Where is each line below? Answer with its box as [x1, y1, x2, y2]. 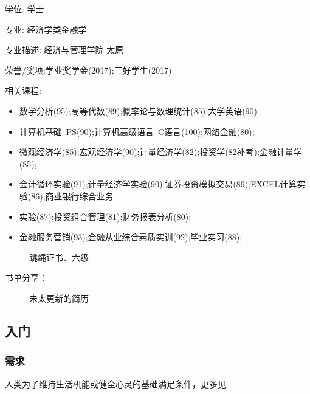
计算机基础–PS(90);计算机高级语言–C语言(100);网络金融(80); [19, 125, 255, 137]
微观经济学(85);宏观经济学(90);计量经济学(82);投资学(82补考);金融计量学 [19, 145, 302, 158]
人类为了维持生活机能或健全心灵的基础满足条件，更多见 [5, 377, 226, 390]
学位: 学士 [5, 2, 44, 15]
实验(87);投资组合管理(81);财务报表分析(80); [19, 210, 191, 223]
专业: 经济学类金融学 [5, 22, 87, 35]
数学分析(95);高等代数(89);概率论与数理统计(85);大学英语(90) [19, 104, 258, 117]
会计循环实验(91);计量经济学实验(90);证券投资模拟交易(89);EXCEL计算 [19, 178, 297, 190]
